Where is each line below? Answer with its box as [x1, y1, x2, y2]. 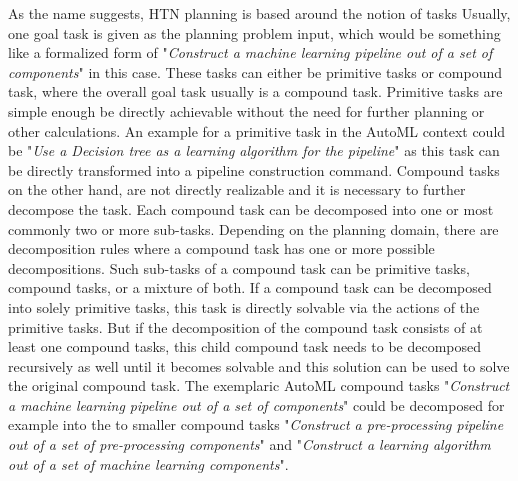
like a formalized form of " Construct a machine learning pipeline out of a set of [8, 42, 493, 63]
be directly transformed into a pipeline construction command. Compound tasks [8, 159, 500, 180]
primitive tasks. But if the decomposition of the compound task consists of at [8, 316, 483, 337]
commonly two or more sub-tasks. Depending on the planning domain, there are [8, 218, 499, 239]
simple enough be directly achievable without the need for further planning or [8, 100, 485, 121]
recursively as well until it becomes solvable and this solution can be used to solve [8, 355, 510, 376]
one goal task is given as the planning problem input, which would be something [8, 22, 501, 43]
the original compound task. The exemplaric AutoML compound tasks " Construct [8, 375, 510, 396]
